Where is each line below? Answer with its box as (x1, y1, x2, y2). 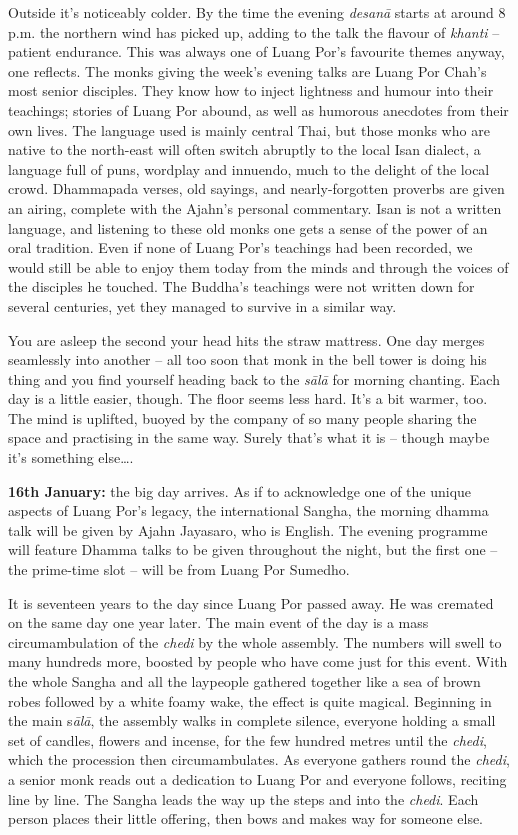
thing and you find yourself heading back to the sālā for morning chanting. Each (8, 368, 500, 389)
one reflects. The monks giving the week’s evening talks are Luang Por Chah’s (8, 60, 487, 81)
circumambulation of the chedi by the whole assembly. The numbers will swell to (8, 631, 502, 652)
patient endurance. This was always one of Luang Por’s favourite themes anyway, (8, 41, 505, 62)
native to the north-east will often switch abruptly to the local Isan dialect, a (8, 139, 481, 160)
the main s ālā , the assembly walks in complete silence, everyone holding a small (8, 710, 496, 731)
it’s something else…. (8, 447, 134, 468)
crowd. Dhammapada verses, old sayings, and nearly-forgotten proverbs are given (8, 178, 505, 199)
